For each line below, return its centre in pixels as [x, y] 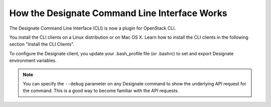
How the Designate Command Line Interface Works [118, 13]
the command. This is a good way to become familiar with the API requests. [101, 91]
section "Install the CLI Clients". [42, 44]
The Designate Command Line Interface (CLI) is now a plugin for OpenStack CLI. [93, 28]
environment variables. [33, 61]
